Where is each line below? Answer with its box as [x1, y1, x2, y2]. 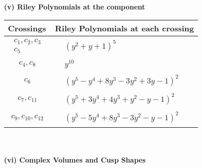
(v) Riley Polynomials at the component [4, 1, 145, 11]
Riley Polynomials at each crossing [55, 22, 194, 34]
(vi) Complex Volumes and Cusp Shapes [4, 154, 146, 165]
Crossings [8, 22, 46, 34]
